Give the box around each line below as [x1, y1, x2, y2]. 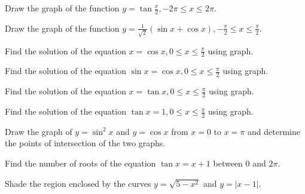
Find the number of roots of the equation [5, 157, 156, 170]
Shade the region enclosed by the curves [5, 177, 151, 189]
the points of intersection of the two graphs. [5, 137, 166, 149]
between [213, 157, 243, 170]
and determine [248, 125, 300, 137]
